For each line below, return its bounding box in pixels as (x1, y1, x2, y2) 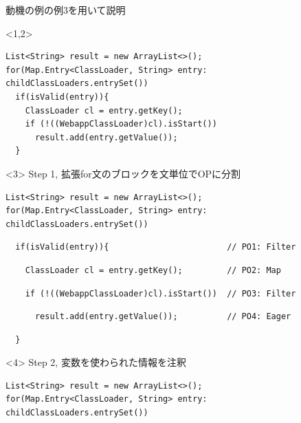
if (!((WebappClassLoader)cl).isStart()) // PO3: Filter (25, 288, 296, 299)
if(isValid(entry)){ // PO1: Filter (15, 242, 296, 252)
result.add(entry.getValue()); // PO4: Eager (34, 312, 291, 322)
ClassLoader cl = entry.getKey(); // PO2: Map (25, 265, 281, 275)
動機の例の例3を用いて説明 (5, 3, 126, 17)
